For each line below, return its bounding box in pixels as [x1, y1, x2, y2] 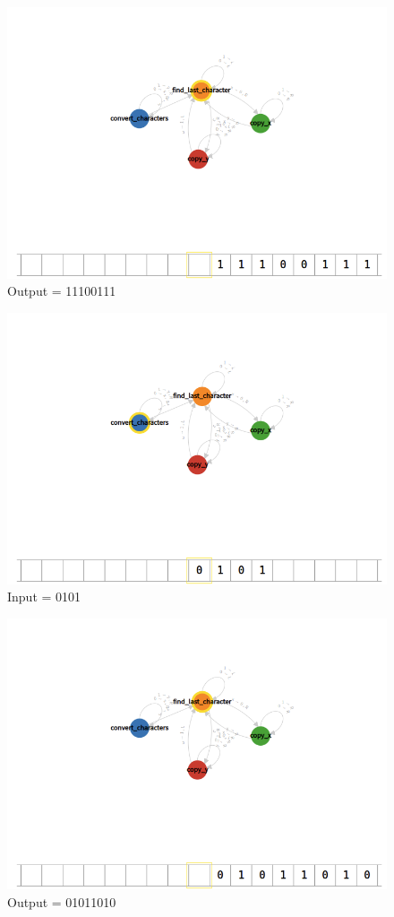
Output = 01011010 [7, 893, 116, 912]
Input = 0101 [7, 587, 81, 606]
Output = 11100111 [7, 281, 116, 300]
